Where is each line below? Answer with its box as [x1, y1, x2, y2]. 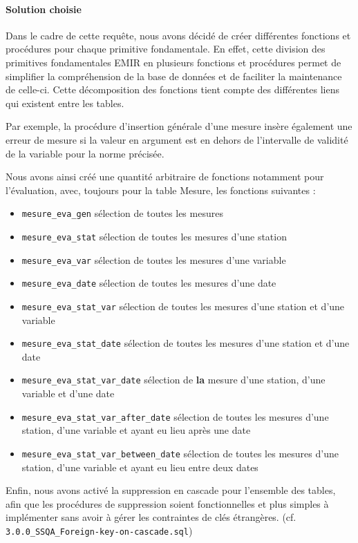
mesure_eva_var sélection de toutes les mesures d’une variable [21, 252, 286, 267]
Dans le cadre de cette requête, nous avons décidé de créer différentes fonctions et [6, 28, 351, 42]
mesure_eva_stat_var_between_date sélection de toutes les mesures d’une [21, 446, 339, 460]
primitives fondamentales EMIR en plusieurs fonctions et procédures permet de [6, 55, 341, 69]
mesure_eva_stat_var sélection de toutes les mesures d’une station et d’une [21, 298, 345, 313]
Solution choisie [6, 1, 82, 16]
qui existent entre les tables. [6, 95, 124, 110]
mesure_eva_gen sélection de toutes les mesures [21, 206, 223, 220]
